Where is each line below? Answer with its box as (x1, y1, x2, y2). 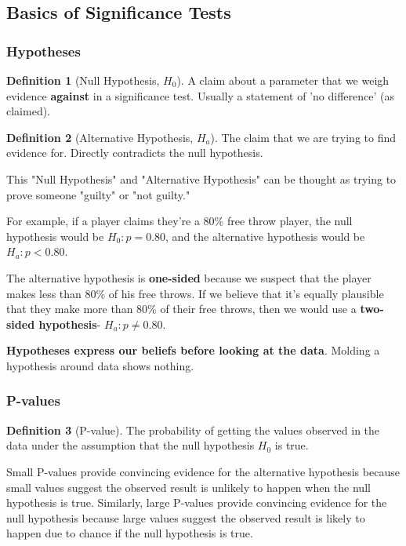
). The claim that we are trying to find (210, 129, 396, 145)
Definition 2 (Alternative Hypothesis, (6, 129, 194, 145)
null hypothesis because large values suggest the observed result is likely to (6, 509, 365, 526)
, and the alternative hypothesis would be (165, 227, 365, 244)
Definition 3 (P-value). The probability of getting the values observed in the (6, 421, 380, 438)
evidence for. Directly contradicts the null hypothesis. (6, 144, 263, 161)
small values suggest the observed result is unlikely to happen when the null (6, 479, 371, 495)
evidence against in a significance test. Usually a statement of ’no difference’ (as (6, 87, 395, 104)
